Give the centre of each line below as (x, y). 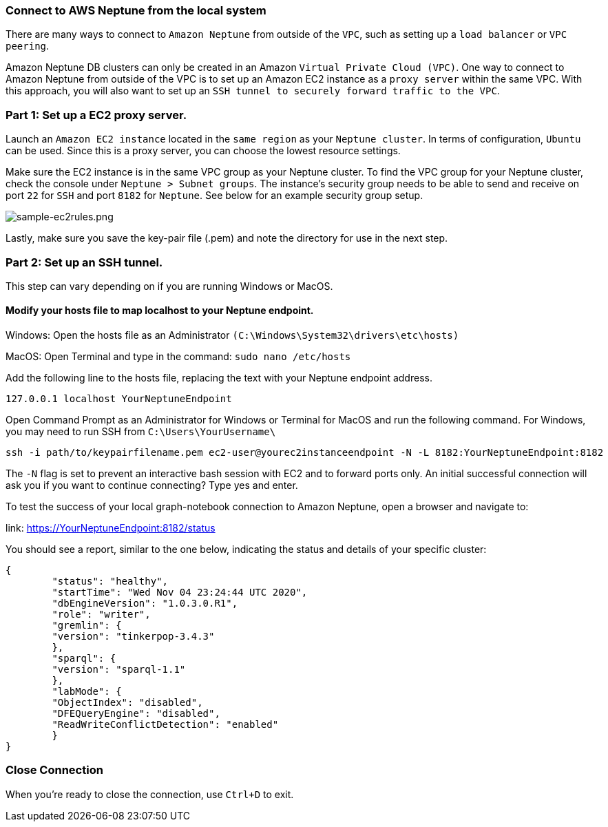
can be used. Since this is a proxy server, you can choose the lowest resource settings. (203, 151)
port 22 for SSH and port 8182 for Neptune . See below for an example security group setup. (214, 196)
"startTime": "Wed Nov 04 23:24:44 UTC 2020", (180, 593)
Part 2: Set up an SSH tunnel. (84, 262)
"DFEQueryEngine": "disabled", (136, 714)
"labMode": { (87, 692)
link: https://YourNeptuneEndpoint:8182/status (111, 528)
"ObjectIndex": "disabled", (127, 703)
